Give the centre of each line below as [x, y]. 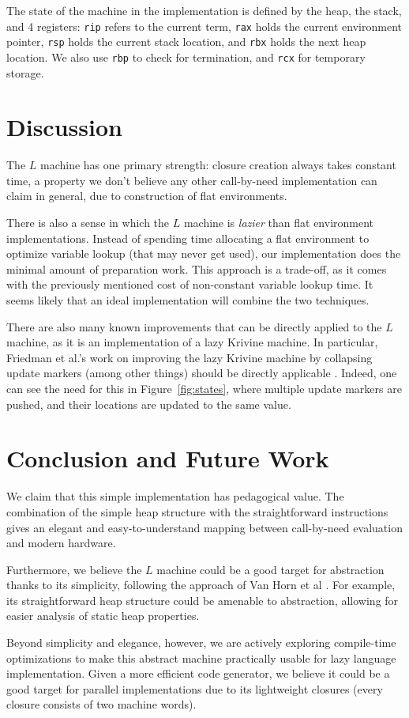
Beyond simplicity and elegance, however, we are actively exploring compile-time [201, 642]
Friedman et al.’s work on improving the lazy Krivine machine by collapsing [189, 357]
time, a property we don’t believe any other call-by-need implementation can [192, 180]
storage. [25, 72]
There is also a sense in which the [88, 223]
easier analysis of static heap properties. [103, 616]
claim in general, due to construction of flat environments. [147, 196]
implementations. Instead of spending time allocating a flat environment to [188, 238]
